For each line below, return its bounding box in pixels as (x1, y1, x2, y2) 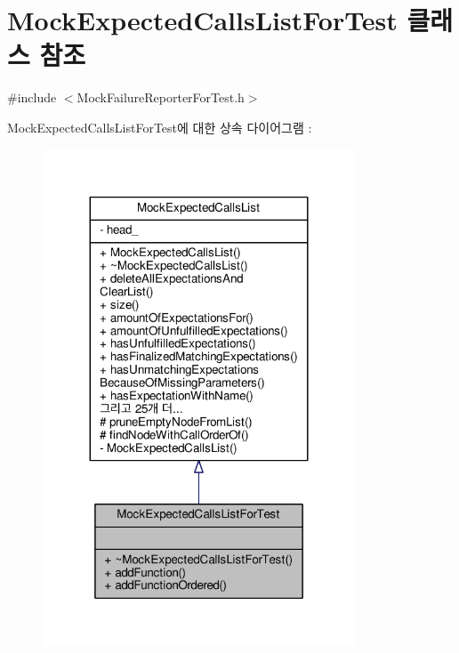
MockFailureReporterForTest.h (76, 88, 245, 107)
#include (7, 88, 57, 107)
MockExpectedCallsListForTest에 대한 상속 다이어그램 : (7, 117, 312, 136)
